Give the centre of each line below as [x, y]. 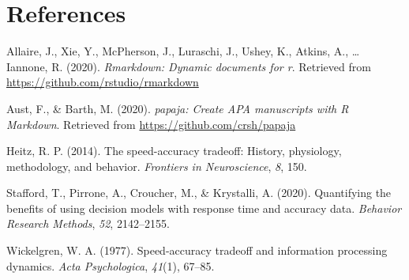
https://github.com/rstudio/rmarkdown [103, 82]
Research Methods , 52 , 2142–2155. [88, 223]
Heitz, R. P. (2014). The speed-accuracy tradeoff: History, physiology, [174, 151]
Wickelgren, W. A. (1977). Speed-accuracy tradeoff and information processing [197, 250]
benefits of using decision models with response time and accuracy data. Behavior [204, 208]
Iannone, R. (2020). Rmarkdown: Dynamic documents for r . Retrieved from [189, 66]
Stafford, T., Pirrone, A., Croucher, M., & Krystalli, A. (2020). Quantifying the [199, 193]
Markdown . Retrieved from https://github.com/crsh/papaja [151, 124]
